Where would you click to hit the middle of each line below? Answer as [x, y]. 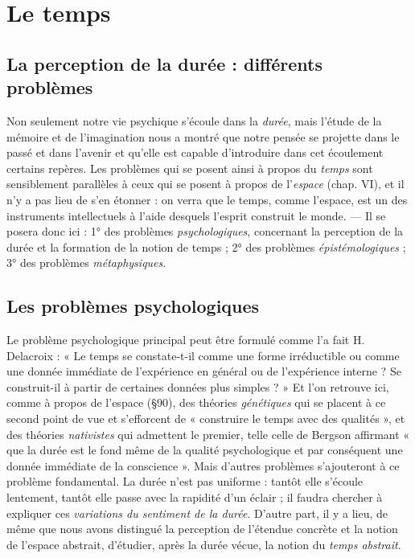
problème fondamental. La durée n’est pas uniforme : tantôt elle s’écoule [185, 481]
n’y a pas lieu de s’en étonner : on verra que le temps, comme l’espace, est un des [207, 199]
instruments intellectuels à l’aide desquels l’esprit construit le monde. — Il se [196, 215]
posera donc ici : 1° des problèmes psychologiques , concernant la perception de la [205, 231]
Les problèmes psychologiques [133, 306]
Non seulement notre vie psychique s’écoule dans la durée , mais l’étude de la [194, 120]
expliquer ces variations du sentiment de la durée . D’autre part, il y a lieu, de [197, 513]
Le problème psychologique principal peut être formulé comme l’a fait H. [186, 340]
